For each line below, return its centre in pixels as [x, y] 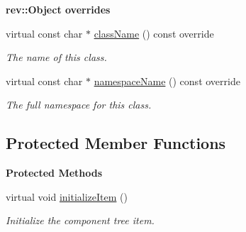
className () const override [154, 33]
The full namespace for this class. [79, 105]
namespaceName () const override [167, 81]
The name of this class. [56, 57]
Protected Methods [54, 173]
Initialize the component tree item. [80, 220]
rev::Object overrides [58, 9]
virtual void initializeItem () [67, 196]
